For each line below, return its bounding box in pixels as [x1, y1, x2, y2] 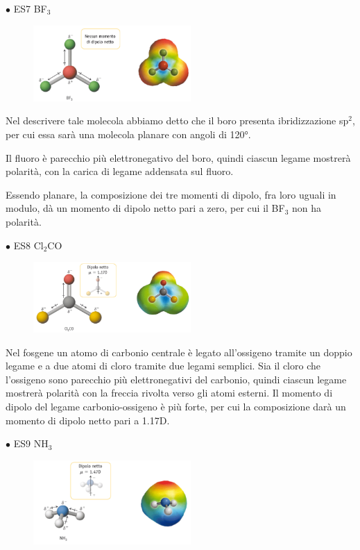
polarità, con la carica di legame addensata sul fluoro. [6, 164, 234, 178]
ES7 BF [13, 1, 47, 15]
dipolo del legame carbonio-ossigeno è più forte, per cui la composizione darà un [6, 399, 346, 414]
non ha [291, 201, 322, 215]
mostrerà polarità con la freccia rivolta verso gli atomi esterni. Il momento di [6, 385, 333, 400]
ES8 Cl [13, 237, 44, 252]
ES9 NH [13, 436, 49, 451]
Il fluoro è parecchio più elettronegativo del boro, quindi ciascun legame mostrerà [6, 150, 351, 165]
